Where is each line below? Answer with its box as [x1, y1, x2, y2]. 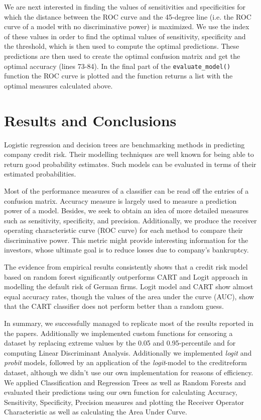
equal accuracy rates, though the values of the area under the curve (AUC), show [4, 291, 254, 301]
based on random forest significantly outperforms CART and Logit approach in [4, 271, 248, 282]
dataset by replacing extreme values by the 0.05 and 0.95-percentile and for [4, 338, 236, 348]
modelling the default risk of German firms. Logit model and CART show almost [4, 281, 253, 292]
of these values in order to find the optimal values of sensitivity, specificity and [4, 31, 246, 41]
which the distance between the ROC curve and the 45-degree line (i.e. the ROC [4, 11, 251, 22]
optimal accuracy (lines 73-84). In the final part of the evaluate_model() [4, 60, 231, 71]
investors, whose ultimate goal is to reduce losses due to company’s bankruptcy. [4, 244, 249, 255]
